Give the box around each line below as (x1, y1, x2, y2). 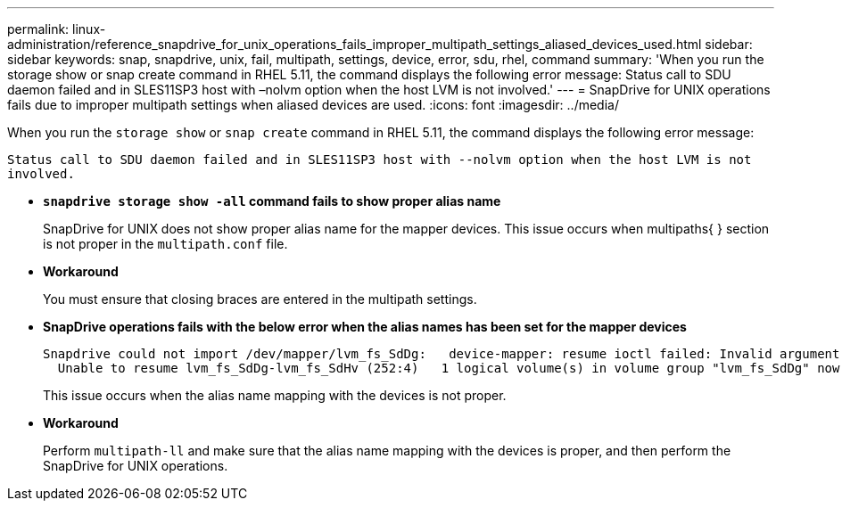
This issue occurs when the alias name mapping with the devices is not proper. (43, 388, 507, 403)
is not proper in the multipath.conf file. (43, 236, 288, 251)
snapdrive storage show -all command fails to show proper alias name (43, 193, 501, 209)
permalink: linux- (7, 21, 106, 37)
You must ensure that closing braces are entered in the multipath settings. (43, 291, 477, 307)
